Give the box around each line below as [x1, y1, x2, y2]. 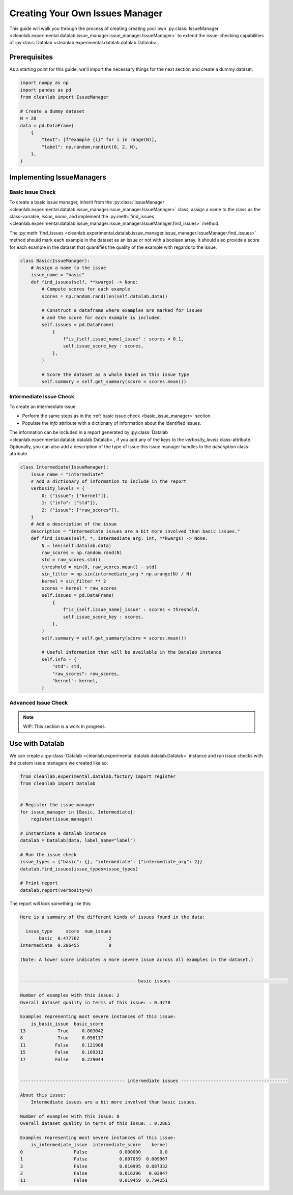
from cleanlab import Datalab [20, 781, 96, 786]
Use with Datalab [9, 739, 65, 748]
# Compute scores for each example [41, 286, 131, 292]
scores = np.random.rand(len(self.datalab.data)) [41, 293, 168, 299]
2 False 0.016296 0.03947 [20, 1170, 168, 1176]
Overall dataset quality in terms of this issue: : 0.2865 [20, 1121, 170, 1126]
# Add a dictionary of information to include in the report [31, 479, 187, 484]
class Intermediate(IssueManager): [20, 464, 109, 470]
